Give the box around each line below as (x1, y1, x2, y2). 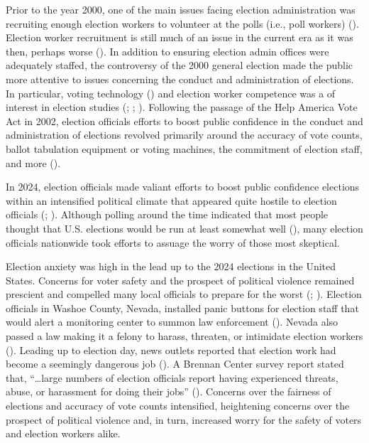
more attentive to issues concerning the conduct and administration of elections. (6, 71, 354, 86)
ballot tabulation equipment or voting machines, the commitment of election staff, (6, 141, 363, 156)
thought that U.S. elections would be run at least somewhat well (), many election (6, 220, 363, 235)
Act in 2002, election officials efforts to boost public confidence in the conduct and (6, 113, 363, 128)
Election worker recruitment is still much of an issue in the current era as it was (6, 30, 353, 45)
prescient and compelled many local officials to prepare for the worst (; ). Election (6, 287, 362, 301)
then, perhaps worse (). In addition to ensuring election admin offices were (6, 43, 329, 58)
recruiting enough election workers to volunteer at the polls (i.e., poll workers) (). (6, 16, 359, 31)
